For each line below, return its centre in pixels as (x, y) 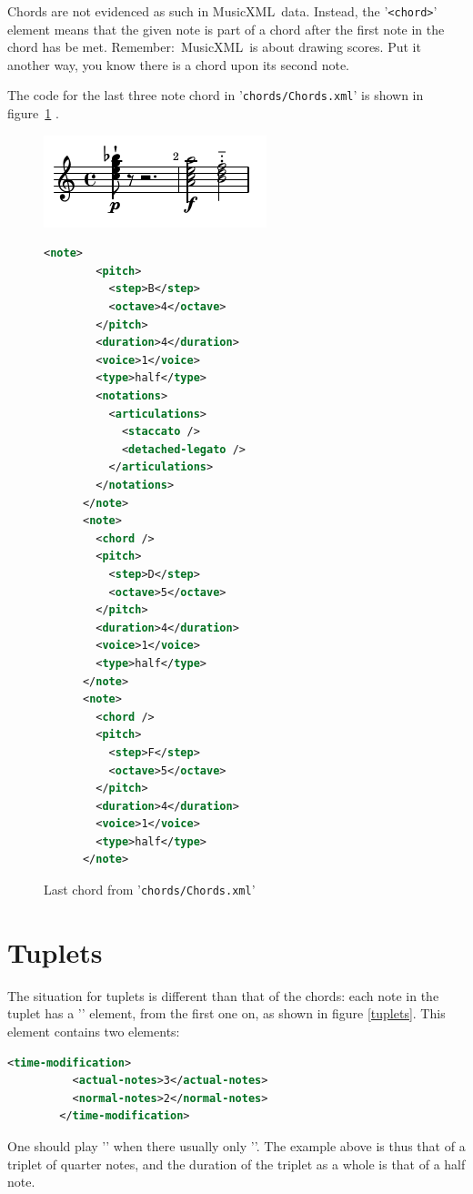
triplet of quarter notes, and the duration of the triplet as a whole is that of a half (236, 1164)
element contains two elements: (94, 1032)
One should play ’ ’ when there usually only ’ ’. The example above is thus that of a (236, 1146)
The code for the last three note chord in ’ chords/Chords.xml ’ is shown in (216, 95)
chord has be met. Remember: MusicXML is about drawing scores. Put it (214, 47)
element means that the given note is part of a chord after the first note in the (226, 29)
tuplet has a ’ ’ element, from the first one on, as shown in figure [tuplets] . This (226, 1013)
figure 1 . (33, 113)
